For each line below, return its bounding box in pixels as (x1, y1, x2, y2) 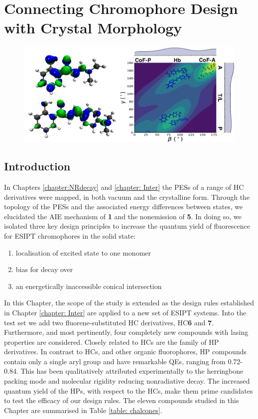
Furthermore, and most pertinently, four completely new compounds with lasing (4, 327, 249, 337)
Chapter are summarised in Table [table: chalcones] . (4, 405, 162, 415)
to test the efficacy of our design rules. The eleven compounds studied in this (4, 395, 239, 406)
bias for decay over (15, 264, 73, 275)
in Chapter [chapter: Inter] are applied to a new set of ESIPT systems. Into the (4, 307, 247, 317)
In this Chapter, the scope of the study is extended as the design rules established (4, 297, 255, 308)
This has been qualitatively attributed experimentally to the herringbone (20, 366, 244, 376)
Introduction (4, 158, 71, 174)
